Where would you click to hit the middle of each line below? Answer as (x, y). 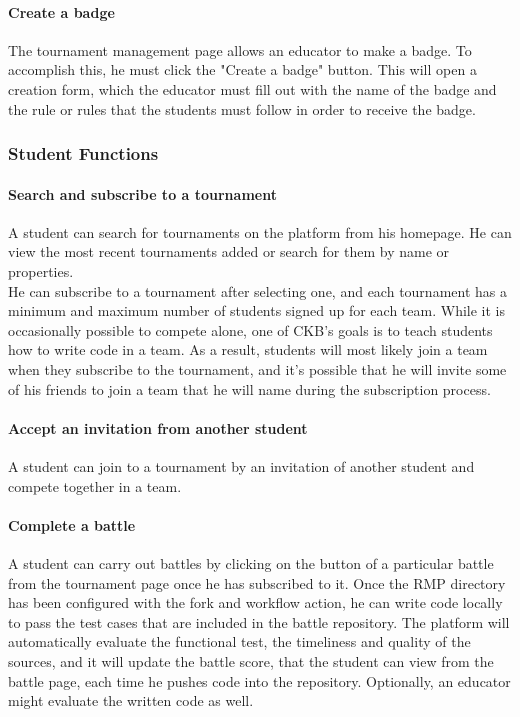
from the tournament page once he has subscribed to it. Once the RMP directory (257, 582)
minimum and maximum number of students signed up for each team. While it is (256, 310)
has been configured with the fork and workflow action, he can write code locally (255, 602)
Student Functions (83, 153)
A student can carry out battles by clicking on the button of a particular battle (251, 562)
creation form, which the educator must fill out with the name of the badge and (252, 88)
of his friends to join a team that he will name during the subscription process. (249, 388)
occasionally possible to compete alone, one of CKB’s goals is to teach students (250, 329)
